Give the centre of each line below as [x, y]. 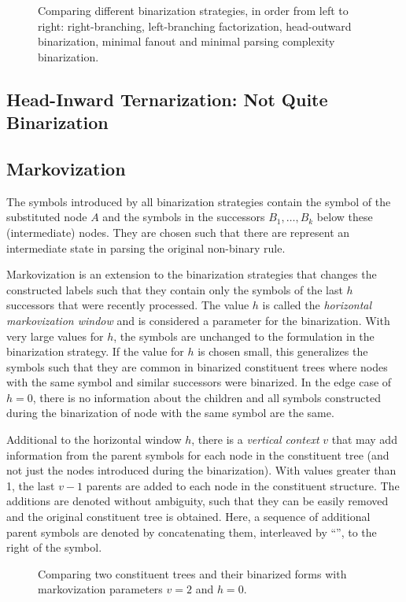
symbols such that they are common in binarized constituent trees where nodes [197, 366]
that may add [364, 439]
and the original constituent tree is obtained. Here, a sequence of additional [188, 517]
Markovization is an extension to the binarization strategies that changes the [192, 274]
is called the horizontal [317, 305]
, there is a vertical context [255, 439]
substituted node [47, 217]
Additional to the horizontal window [94, 439]
